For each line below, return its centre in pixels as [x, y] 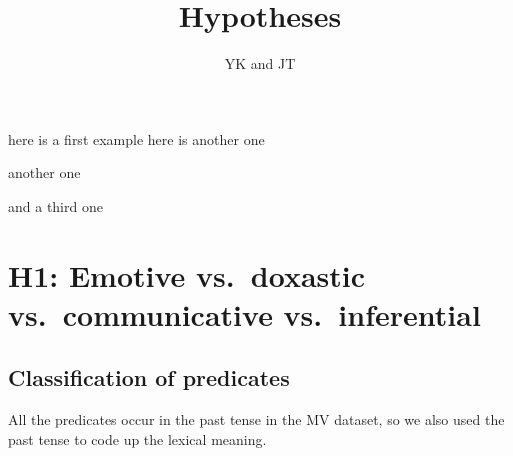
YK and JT [260, 63]
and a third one [55, 205]
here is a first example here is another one [136, 138]
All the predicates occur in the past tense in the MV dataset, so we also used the [256, 419]
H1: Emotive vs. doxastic [187, 274]
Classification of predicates [149, 377]
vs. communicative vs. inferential [244, 313]
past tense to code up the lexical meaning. [137, 438]
